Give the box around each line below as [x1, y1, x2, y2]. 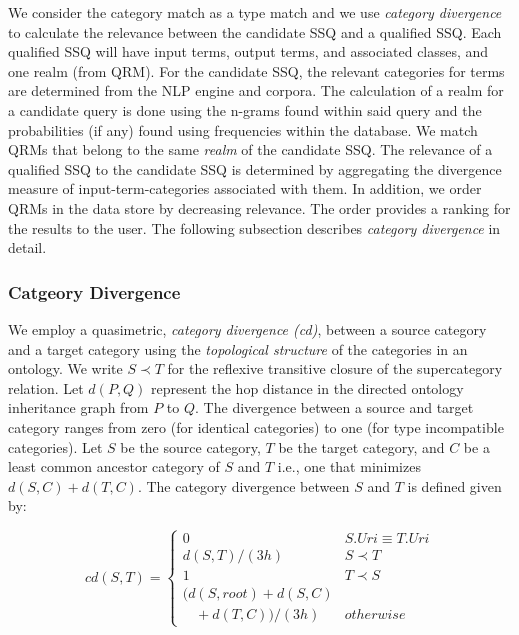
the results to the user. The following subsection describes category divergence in [8, 217, 501, 238]
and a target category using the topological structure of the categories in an [8, 338, 468, 359]
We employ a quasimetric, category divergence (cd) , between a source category [8, 318, 487, 339]
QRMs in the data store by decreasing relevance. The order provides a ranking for [8, 197, 511, 218]
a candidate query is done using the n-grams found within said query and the [8, 99, 482, 120]
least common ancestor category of [8, 456, 220, 477]
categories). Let [8, 436, 103, 457]
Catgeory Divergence [8, 279, 181, 304]
